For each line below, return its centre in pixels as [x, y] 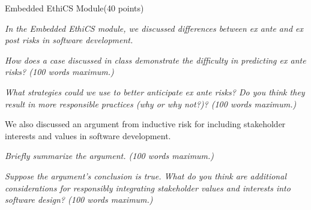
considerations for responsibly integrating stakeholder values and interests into [148, 187]
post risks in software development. [69, 40]
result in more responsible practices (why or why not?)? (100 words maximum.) [151, 103]
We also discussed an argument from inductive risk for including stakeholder [145, 124]
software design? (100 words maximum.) [79, 199]
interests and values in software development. [88, 135]
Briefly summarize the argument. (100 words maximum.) [110, 156]
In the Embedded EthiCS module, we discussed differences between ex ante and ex [154, 28]
